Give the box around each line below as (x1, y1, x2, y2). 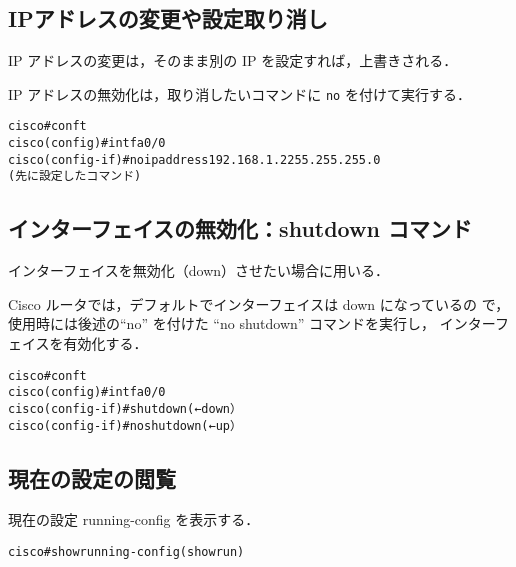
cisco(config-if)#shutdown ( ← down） (8, 401, 242, 416)
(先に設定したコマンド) (8, 169, 142, 184)
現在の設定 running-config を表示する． (8, 509, 260, 530)
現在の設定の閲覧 (8, 462, 176, 493)
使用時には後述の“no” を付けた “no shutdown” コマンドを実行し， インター (8, 313, 495, 334)
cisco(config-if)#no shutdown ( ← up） (8, 418, 242, 433)
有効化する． (63, 333, 148, 354)
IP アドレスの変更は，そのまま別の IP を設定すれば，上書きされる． (8, 50, 458, 71)
